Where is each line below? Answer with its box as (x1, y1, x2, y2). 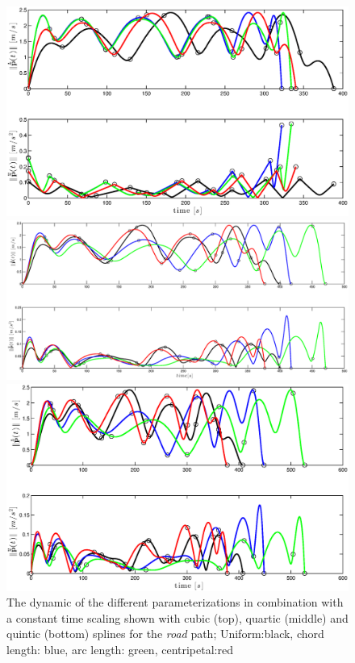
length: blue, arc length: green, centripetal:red (6, 641, 233, 658)
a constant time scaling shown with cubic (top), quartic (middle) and (6, 609, 349, 626)
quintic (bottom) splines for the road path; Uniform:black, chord (6, 625, 324, 642)
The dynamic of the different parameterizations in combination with (6, 594, 344, 611)
